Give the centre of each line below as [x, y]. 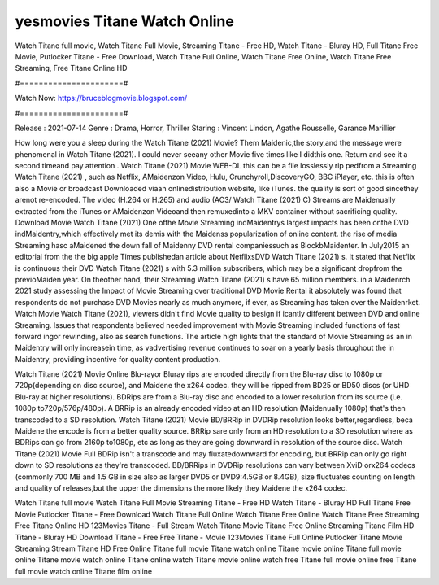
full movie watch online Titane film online [84, 571]
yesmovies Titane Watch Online [125, 21]
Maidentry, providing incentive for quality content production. [118, 359]
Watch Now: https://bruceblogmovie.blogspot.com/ [101, 98]
